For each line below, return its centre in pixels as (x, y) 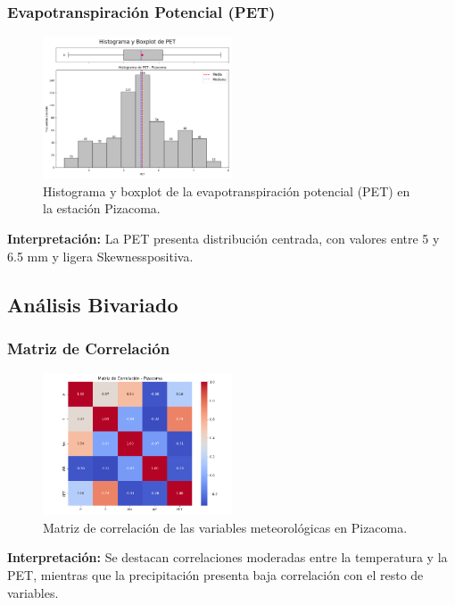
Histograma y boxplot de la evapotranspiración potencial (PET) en (227, 191)
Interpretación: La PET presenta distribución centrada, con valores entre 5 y (223, 238)
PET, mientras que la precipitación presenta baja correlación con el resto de (215, 574)
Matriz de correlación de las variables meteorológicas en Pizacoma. (225, 527)
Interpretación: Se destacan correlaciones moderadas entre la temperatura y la (227, 557)
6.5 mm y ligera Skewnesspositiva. (100, 256)
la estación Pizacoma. (102, 208)
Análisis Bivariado (93, 304)
